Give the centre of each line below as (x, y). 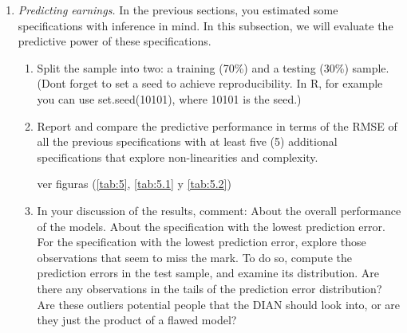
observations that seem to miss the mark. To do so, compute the (195, 257)
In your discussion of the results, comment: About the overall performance (219, 210)
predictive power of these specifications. (115, 41)
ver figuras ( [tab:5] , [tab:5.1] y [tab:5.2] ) (134, 184)
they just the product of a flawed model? (137, 320)
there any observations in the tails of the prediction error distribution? (209, 288)
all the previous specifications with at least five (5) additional (187, 141)
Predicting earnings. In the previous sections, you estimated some (178, 10)
